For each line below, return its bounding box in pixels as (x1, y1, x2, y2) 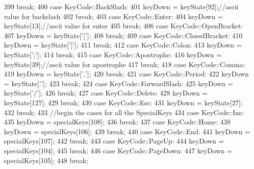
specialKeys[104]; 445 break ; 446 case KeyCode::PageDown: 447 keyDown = (4, 145, 232, 155)
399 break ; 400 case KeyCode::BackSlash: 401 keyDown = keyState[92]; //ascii (4, 1, 239, 11)
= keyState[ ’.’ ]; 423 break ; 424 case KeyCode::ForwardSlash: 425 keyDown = (4, 78, 233, 88)
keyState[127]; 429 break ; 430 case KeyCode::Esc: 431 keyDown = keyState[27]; (4, 97, 243, 107)
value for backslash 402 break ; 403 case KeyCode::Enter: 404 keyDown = (4, 11, 223, 21)
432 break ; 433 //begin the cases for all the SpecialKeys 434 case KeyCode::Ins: (4, 107, 244, 117)
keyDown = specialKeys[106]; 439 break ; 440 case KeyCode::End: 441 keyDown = (4, 126, 251, 136)
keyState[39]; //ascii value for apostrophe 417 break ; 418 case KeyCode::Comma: (4, 59, 245, 69)
